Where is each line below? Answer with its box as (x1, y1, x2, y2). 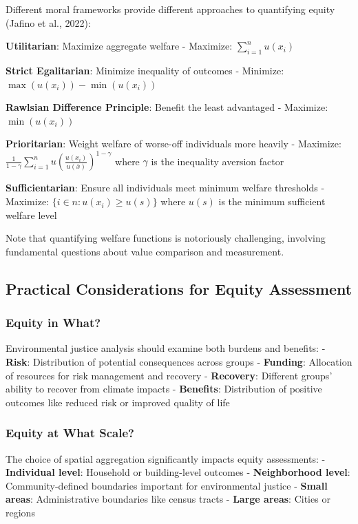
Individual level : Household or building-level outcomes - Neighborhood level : (6, 465, 350, 479)
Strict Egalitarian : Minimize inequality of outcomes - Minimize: (6, 63, 284, 77)
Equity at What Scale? (6, 424, 134, 441)
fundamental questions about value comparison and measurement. (6, 244, 284, 258)
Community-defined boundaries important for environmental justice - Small (6, 478, 328, 492)
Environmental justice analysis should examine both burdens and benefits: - (6, 341, 326, 355)
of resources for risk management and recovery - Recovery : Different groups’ (6, 368, 333, 382)
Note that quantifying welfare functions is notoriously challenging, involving (6, 231, 326, 245)
